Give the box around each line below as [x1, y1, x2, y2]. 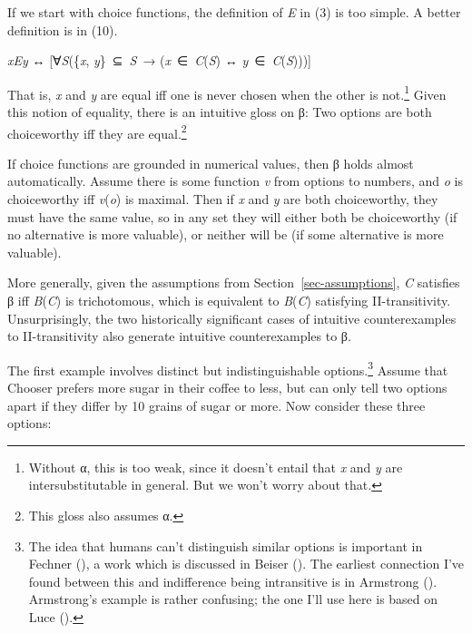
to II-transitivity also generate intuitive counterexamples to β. [7, 326, 351, 346]
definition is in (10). [7, 20, 118, 39]
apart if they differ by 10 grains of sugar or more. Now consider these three [7, 395, 426, 414]
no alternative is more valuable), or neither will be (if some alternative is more [7, 225, 444, 244]
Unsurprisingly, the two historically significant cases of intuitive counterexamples [7, 308, 457, 327]
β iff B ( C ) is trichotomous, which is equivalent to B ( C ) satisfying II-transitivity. [7, 291, 451, 310]
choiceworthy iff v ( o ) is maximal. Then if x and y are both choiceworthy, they [7, 190, 438, 209]
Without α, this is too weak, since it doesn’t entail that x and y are [28, 457, 403, 476]
